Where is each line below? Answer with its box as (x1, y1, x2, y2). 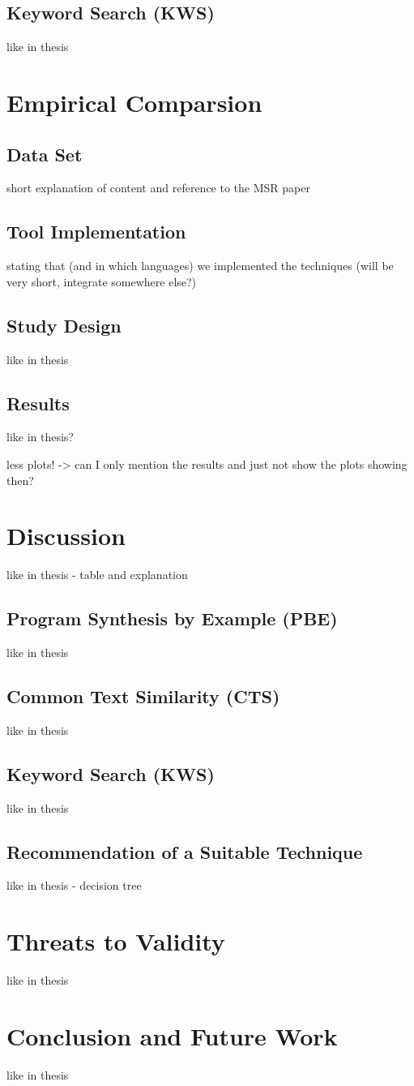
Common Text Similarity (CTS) (6, 684, 280, 709)
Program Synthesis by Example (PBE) (6, 606, 338, 631)
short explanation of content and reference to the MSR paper (6, 179, 310, 196)
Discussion (6, 519, 126, 552)
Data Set (6, 141, 83, 166)
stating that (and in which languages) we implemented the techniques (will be (6, 257, 394, 274)
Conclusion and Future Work (6, 1019, 338, 1052)
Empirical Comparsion (6, 85, 262, 118)
